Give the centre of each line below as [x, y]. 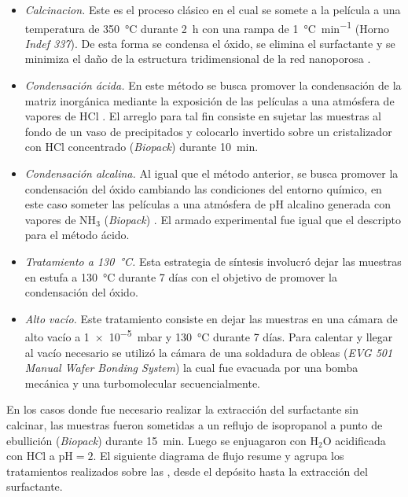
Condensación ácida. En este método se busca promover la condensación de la [213, 85]
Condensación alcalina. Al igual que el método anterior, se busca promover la [211, 173]
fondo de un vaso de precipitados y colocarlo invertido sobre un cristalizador [208, 131]
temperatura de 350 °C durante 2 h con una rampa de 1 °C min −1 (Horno [207, 27]
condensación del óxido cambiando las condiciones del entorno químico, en [203, 188]
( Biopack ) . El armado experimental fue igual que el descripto [253, 219]
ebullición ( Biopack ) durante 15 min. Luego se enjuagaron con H [163, 440]
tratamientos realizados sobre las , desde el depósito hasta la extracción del [187, 471]
